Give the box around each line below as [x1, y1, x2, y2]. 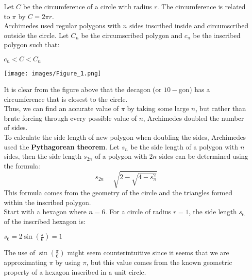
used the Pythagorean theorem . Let [4, 141, 119, 151]
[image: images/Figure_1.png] [4, 70, 101, 77]
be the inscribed [193, 30, 241, 40]
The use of [4, 247, 35, 258]
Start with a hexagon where [4, 206, 87, 217]
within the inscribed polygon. [4, 197, 91, 207]
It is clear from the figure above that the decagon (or [4, 84, 162, 94]
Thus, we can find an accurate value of [4, 103, 119, 113]
